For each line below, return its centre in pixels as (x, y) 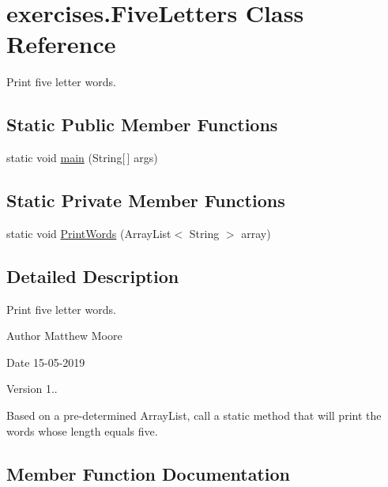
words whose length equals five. (82, 430)
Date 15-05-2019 (46, 362)
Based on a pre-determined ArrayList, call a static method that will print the (194, 415)
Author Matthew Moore (64, 336)
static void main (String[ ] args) (82, 158)
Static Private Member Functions (146, 200)
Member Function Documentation (149, 473)
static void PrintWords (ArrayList (89, 233)
